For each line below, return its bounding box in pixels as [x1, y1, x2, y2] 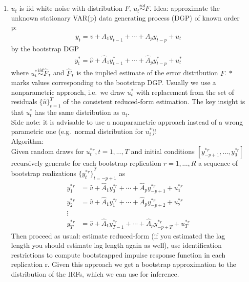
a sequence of [198, 157, 238, 168]
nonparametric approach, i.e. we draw [11, 87, 125, 97]
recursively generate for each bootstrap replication [11, 157, 162, 168]
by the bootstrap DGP [11, 43, 79, 53]
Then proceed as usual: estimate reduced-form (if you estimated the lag [11, 230, 225, 240]
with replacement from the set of [136, 87, 234, 97]
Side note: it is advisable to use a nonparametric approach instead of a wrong [11, 116, 243, 127]
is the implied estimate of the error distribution [76, 67, 218, 78]
